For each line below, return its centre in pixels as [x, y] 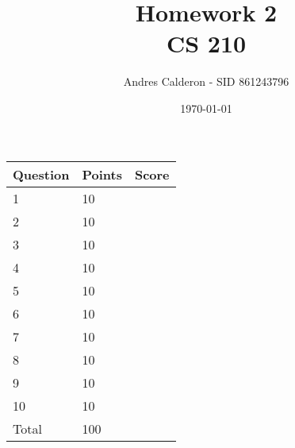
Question [41, 174]
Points [102, 174]
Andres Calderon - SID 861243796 [206, 81]
